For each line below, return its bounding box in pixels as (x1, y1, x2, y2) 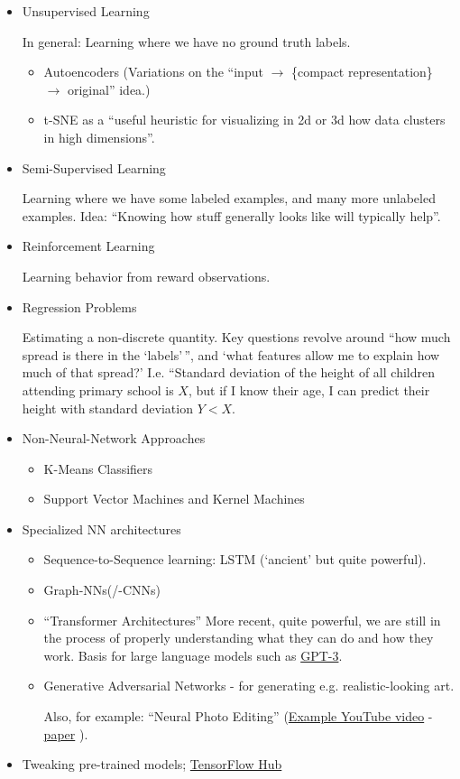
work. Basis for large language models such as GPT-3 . (43, 645, 343, 664)
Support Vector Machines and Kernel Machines (43, 489, 305, 508)
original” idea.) (67, 79, 151, 98)
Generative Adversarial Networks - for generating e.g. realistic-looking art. (43, 676, 455, 695)
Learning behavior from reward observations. (22, 266, 271, 285)
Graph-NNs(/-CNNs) (43, 580, 161, 599)
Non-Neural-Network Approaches (22, 429, 206, 448)
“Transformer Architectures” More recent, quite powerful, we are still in (43, 610, 441, 629)
